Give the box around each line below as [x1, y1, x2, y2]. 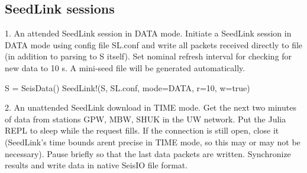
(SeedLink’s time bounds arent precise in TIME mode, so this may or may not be [5, 135, 300, 148]
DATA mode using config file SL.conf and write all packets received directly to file [5, 38, 303, 51]
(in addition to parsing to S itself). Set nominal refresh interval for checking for [5, 50, 292, 62]
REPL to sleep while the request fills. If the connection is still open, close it [5, 124, 279, 137]
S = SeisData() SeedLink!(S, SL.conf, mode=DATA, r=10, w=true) [5, 81, 250, 94]
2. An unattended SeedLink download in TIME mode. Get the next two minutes [5, 101, 296, 114]
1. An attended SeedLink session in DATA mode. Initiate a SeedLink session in [5, 27, 292, 39]
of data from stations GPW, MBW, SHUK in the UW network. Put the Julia [5, 112, 286, 125]
